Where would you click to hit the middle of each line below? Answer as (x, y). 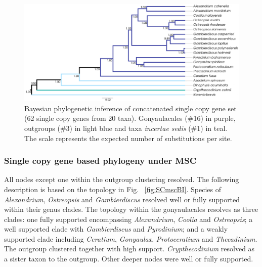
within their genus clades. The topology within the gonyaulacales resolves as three (131, 209)
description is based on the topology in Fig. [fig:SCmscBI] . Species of (113, 189)
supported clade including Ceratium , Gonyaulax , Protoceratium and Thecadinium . (131, 238)
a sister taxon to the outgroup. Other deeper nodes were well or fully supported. (129, 259)
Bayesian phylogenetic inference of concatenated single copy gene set (130, 108)
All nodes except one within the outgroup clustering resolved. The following (122, 179)
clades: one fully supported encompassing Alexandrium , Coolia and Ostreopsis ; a (128, 219)
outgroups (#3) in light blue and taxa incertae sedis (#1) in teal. (126, 128)
